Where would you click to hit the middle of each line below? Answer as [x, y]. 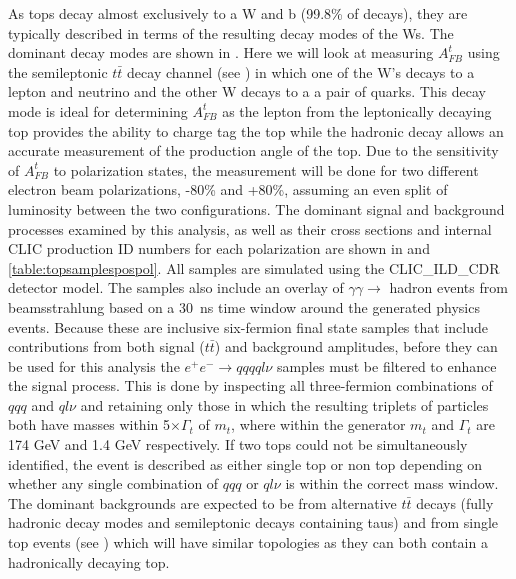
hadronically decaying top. [89, 561]
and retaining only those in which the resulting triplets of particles [284, 404]
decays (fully [455, 502]
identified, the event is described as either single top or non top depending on [245, 463]
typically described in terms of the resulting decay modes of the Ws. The [231, 32]
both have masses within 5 [89, 424]
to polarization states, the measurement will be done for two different [266, 169]
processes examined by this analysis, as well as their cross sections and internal [250, 228]
